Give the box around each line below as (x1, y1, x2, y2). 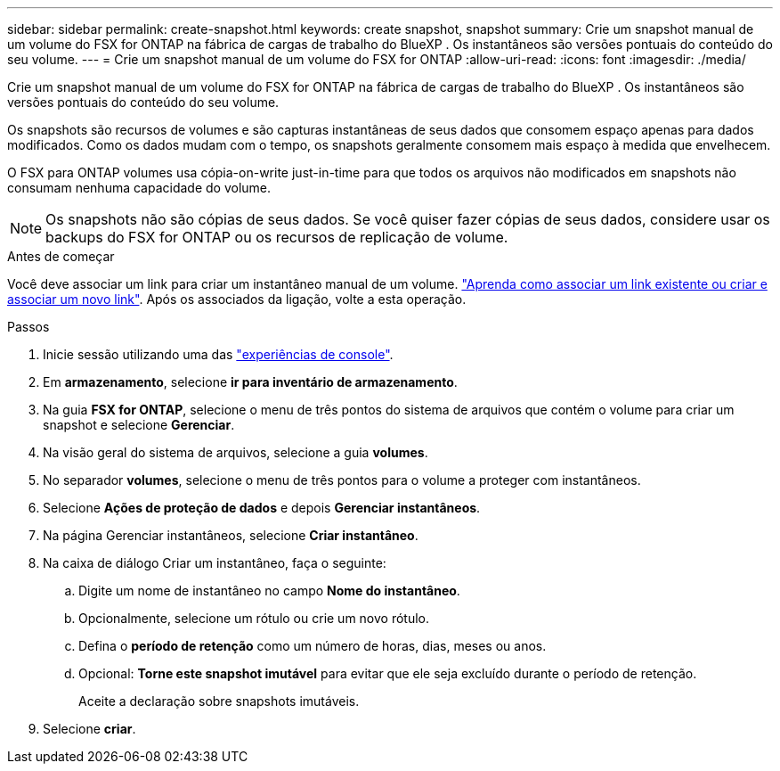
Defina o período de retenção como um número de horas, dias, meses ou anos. (78, 638, 547, 653)
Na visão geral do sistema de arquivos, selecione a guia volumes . (43, 445, 428, 460)
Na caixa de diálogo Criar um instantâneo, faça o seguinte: (43, 555, 386, 570)
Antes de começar (7, 249, 115, 264)
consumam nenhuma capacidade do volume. (7, 180, 272, 195)
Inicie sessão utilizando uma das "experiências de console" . (43, 347, 394, 362)
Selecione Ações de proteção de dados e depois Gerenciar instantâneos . (43, 500, 481, 515)
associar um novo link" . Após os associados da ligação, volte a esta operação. (7, 291, 467, 307)
